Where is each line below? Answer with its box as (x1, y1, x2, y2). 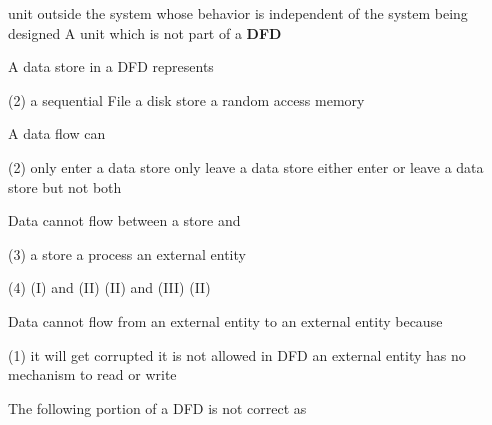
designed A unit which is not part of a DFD (8, 22, 282, 43)
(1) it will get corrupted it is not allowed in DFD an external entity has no (8, 344, 466, 365)
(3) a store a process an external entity (8, 243, 246, 264)
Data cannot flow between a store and (8, 210, 241, 231)
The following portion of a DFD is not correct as (8, 397, 307, 418)
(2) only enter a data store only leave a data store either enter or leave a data (8, 156, 484, 177)
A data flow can (8, 123, 106, 144)
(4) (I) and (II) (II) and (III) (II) (8, 277, 211, 298)
